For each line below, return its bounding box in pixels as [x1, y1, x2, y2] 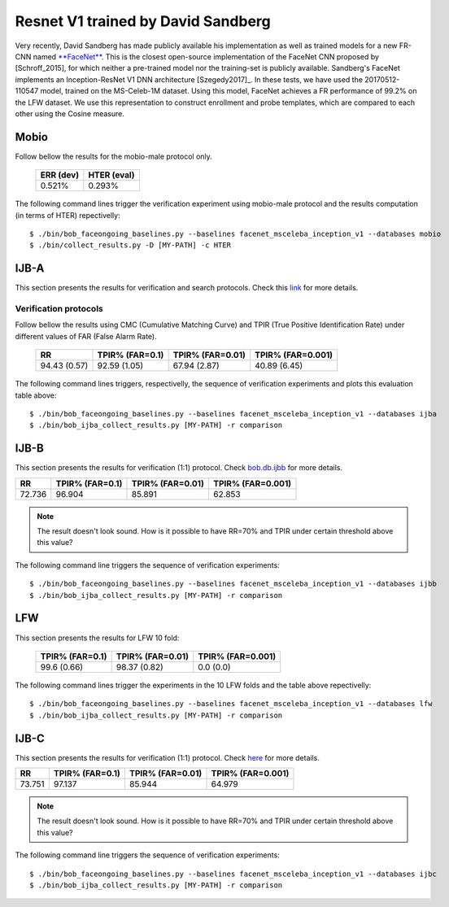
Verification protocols [15, 303, 103, 315]
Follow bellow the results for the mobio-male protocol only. [15, 151, 213, 161]
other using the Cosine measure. [15, 108, 125, 118]
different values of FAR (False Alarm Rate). [15, 331, 158, 341]
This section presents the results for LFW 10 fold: [15, 633, 180, 643]
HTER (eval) [88, 169, 135, 181]
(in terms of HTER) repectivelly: [15, 210, 121, 220]
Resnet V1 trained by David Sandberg [15, 12, 272, 30]
